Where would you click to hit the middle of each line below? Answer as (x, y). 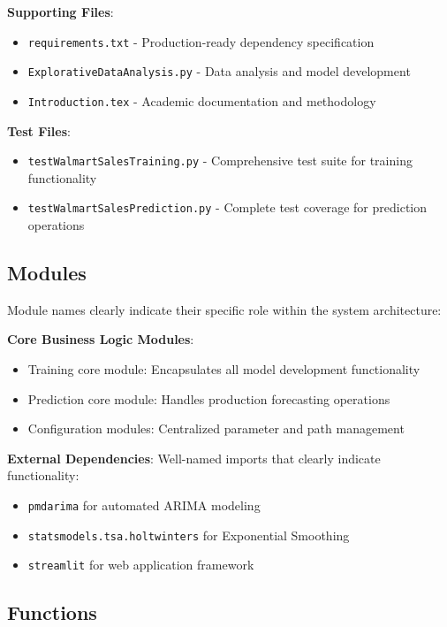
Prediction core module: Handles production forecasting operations (209, 398)
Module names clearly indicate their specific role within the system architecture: (224, 309)
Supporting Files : (61, 11)
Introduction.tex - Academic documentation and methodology (202, 100)
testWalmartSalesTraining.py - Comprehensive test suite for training (220, 161)
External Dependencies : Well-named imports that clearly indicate (194, 458)
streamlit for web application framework (141, 565)
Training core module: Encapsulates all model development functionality (224, 369)
